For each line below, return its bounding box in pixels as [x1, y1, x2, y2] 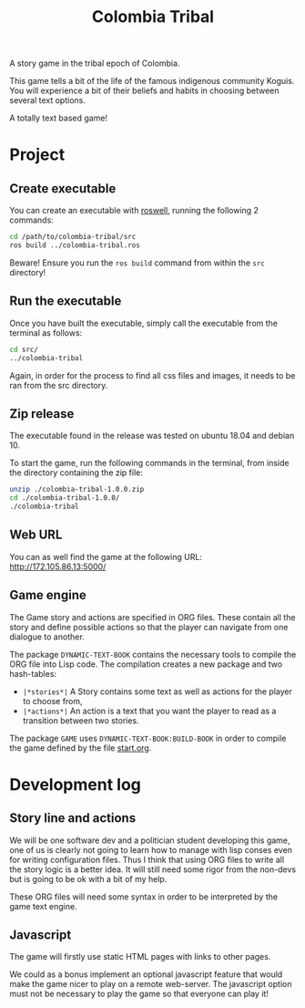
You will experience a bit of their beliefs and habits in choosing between [9, 85, 280, 97]
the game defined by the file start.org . [9, 742, 152, 753]
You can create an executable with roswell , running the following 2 [9, 205, 259, 216]
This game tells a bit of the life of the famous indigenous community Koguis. [9, 76, 295, 87]
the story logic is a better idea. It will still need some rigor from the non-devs [9, 864, 297, 875]
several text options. [9, 95, 86, 106]
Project [9, 144, 66, 165]
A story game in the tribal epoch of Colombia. [9, 57, 180, 69]
